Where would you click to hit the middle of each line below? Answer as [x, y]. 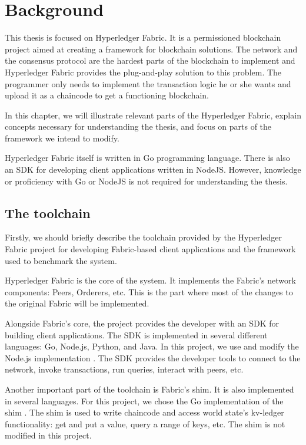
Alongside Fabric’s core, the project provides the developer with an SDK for [142, 323]
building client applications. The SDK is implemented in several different [136, 334]
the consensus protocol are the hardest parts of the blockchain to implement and [150, 60]
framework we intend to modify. [62, 138]
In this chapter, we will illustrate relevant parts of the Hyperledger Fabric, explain [153, 115]
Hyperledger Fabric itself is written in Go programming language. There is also [147, 158]
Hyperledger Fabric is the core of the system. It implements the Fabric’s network [150, 280]
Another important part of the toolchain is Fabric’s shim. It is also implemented [149, 389]
